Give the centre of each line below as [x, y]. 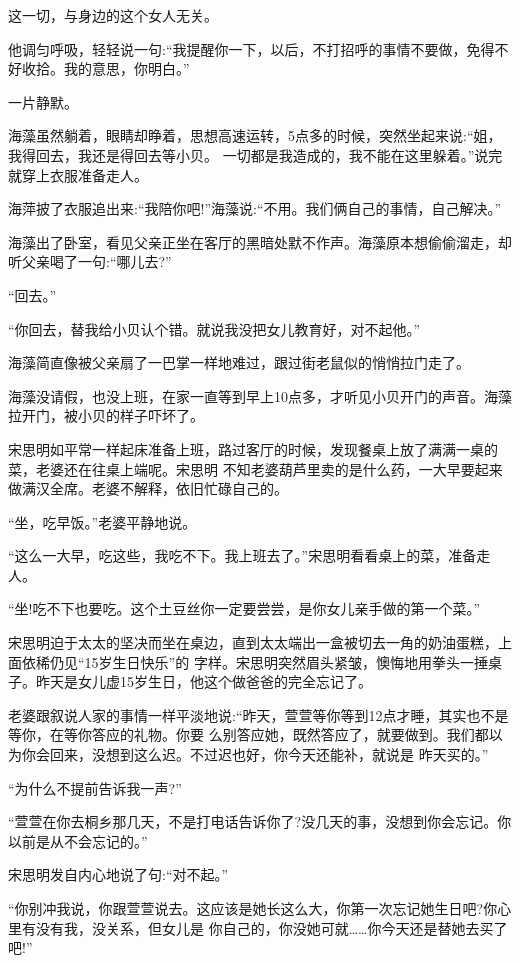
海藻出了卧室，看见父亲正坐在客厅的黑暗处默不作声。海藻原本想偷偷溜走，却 [260, 241]
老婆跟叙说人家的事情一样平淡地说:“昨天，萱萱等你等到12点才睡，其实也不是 [258, 714]
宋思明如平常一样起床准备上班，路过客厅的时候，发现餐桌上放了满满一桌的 [253, 448]
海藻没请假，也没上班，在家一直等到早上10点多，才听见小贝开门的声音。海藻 [260, 395]
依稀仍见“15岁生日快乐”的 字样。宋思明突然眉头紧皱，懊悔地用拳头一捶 [254, 661]
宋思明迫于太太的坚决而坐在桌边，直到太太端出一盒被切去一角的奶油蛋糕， [253, 642]
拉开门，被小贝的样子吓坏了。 [106, 415]
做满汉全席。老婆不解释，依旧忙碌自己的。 [148, 488]
